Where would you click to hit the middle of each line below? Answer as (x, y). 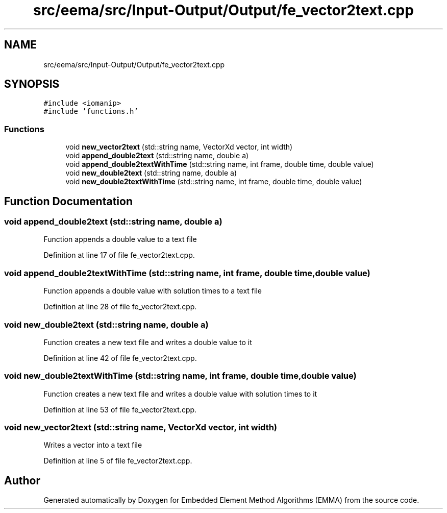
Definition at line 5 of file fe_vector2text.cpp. (118, 461)
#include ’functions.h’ (91, 112)
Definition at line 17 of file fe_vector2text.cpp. (119, 255)
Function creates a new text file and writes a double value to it (148, 342)
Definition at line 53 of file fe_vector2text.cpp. (120, 409)
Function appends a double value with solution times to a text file (153, 291)
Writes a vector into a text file (93, 445)
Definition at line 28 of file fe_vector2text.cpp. (120, 307)
